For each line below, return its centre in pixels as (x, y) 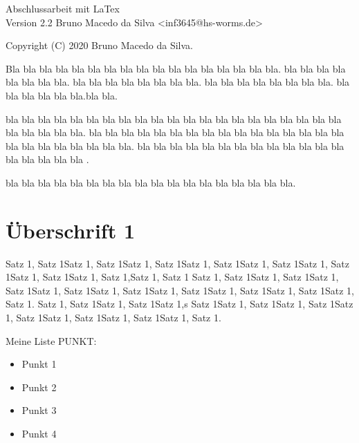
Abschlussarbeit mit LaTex (63, 8)
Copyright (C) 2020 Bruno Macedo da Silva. (99, 45)
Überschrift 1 (70, 230)
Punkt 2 (39, 387)
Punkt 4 (39, 433)
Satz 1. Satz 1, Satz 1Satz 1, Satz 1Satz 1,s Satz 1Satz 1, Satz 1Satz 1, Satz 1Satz (179, 304)
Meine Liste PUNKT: (51, 340)
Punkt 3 (39, 410)
